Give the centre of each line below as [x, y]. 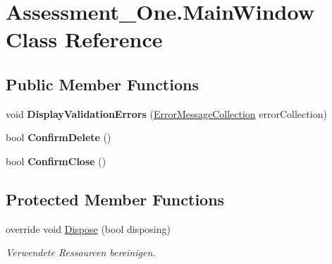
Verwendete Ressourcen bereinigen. [81, 252]
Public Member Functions [102, 84]
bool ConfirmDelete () [59, 137]
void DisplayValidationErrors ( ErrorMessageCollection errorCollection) [166, 113]
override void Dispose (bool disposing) [88, 228]
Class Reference [84, 39]
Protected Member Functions [115, 199]
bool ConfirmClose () [56, 161]
